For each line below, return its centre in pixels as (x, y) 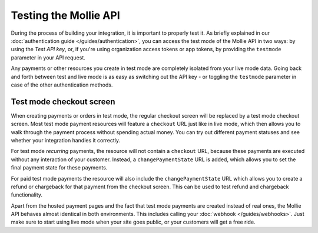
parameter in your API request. (48, 57)
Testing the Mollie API (65, 15)
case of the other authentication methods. (62, 85)
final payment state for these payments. (59, 168)
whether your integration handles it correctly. (66, 140)
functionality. (27, 195)
